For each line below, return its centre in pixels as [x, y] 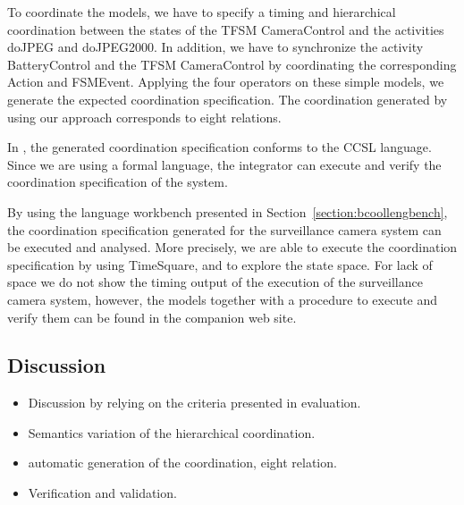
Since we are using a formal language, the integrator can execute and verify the [224, 164]
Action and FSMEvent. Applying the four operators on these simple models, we [226, 82]
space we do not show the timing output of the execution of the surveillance [215, 282]
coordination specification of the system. [118, 182]
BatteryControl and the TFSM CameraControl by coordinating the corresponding [232, 64]
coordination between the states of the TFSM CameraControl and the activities [226, 29]
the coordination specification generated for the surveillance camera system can [224, 229]
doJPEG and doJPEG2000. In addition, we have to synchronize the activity [215, 47]
